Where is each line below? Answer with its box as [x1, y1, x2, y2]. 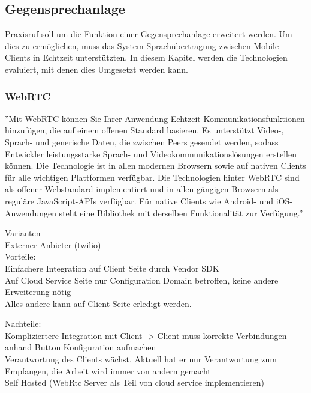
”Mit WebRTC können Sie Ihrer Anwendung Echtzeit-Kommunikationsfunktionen [5, 112, 305, 124]
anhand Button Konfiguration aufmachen [5, 341, 156, 353]
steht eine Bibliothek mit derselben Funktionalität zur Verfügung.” [59, 206, 303, 219]
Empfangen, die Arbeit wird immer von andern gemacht [5, 364, 211, 377]
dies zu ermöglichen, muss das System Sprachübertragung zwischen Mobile [5, 39, 279, 52]
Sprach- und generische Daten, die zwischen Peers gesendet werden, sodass [5, 135, 279, 148]
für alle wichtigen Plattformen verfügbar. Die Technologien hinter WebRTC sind [5, 171, 300, 183]
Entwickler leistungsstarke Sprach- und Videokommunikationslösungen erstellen [5, 147, 297, 160]
